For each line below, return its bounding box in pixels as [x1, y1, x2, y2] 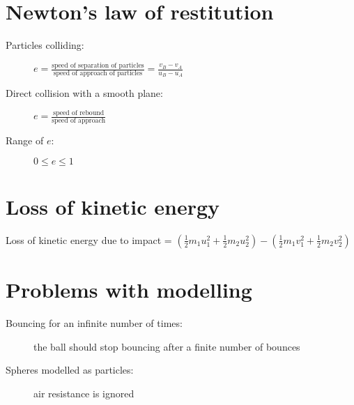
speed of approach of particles [53, 70, 143, 77]
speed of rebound [53, 109, 105, 116]
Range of [6, 133, 44, 148]
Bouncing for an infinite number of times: [6, 315, 183, 330]
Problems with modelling [6, 275, 252, 303]
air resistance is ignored [33, 385, 134, 400]
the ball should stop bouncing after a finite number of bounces [33, 339, 300, 353]
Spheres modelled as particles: [6, 362, 134, 377]
